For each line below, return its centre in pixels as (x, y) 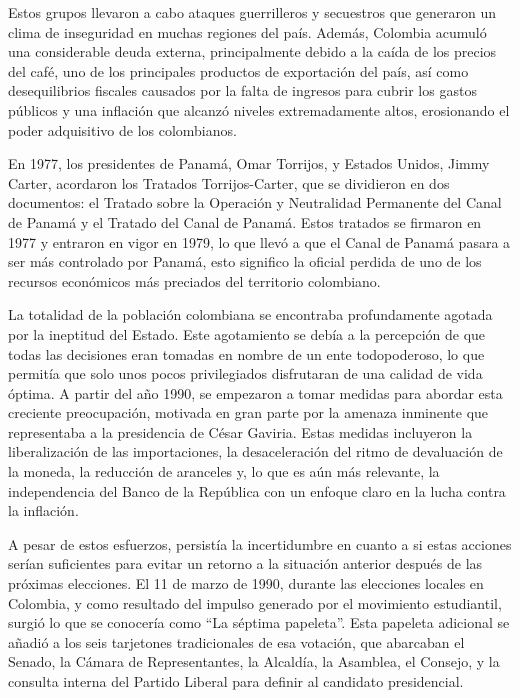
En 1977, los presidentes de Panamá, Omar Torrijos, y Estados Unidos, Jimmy (249, 163)
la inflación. (43, 510)
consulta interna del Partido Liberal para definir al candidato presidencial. (236, 681)
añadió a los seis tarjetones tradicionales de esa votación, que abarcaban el (236, 641)
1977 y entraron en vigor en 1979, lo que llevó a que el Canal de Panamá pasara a (259, 241)
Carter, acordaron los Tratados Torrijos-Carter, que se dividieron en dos (229, 182)
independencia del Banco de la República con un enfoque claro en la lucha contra (257, 490)
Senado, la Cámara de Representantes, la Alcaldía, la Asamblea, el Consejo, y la (254, 661)
